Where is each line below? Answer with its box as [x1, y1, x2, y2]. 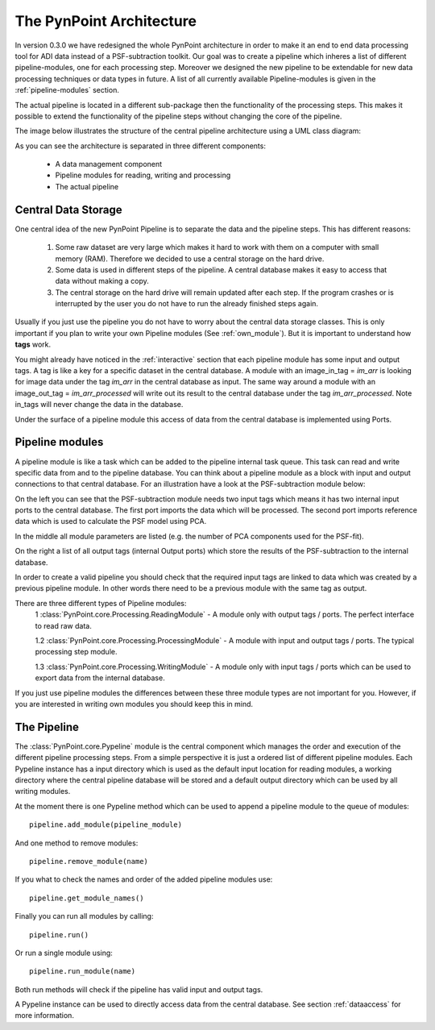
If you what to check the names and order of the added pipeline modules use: [14, 874, 273, 884]
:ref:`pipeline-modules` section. [14, 85, 120, 95]
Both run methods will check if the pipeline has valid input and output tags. [14, 984, 263, 995]
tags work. [14, 339, 52, 350]
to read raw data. [35, 621, 92, 630]
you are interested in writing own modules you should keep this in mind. [14, 699, 254, 708]
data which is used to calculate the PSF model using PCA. [14, 517, 207, 526]
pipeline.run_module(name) [29, 967, 136, 976]
